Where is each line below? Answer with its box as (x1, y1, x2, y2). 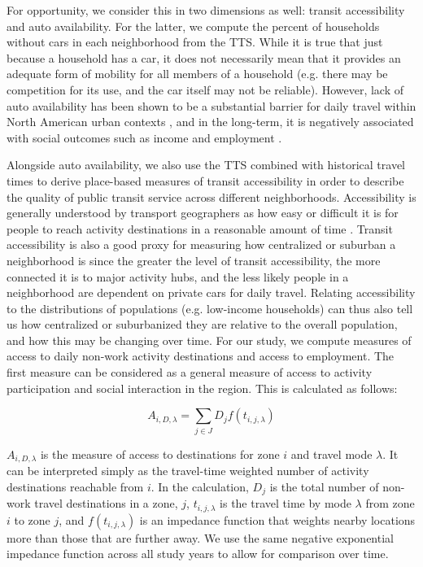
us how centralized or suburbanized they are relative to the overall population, (7, 316, 398, 333)
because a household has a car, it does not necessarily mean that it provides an (7, 49, 401, 66)
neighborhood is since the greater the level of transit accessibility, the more (7, 251, 381, 268)
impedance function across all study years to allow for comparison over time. (7, 545, 389, 562)
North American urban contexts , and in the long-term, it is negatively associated (7, 113, 414, 130)
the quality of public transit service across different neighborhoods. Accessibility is (7, 188, 416, 205)
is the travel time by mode (220, 495, 351, 512)
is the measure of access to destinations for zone (40, 445, 280, 462)
